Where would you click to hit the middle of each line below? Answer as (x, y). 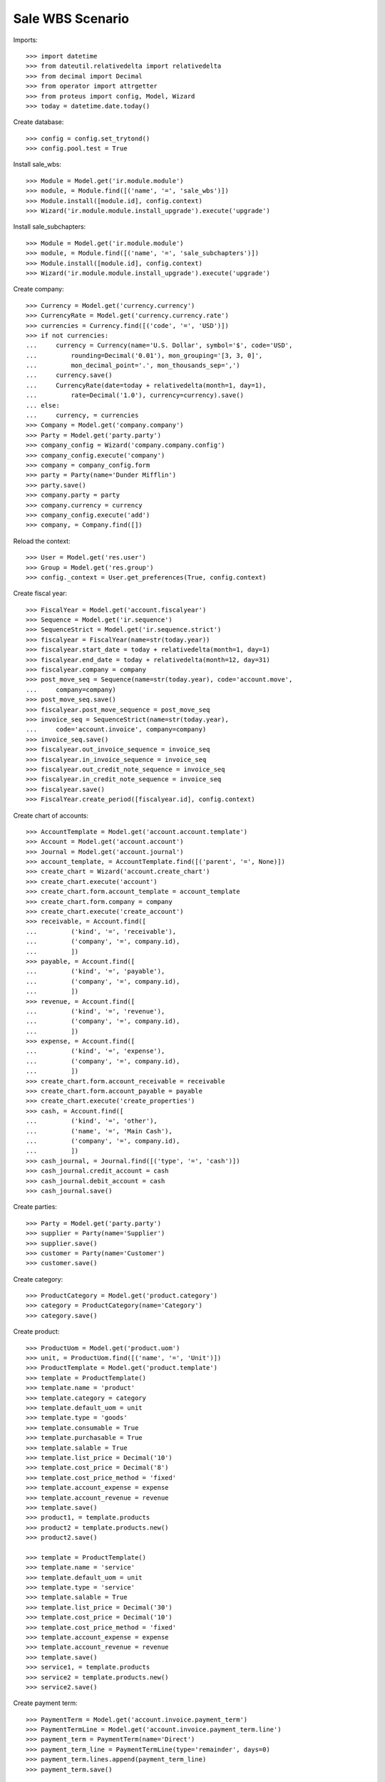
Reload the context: (42, 541)
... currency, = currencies (82, 416)
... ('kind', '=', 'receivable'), (101, 931)
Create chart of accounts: (51, 815)
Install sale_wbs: (37, 165)
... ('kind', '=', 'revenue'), (96, 1011)
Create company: (38, 289)
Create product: (36, 1332)
